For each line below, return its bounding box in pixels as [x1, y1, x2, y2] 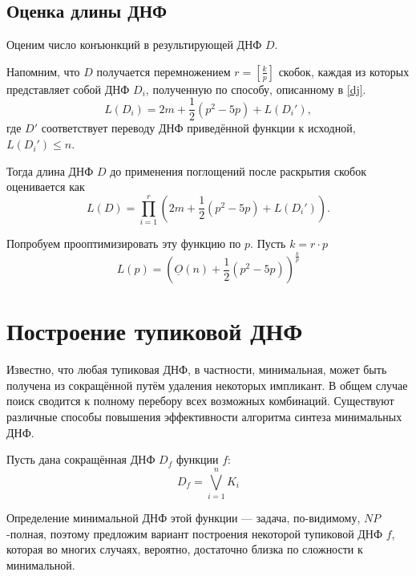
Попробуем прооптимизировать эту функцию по [6, 235, 241, 252]
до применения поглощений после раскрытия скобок [110, 162, 366, 179]
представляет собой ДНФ [6, 80, 130, 97]
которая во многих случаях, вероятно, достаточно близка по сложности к [6, 541, 363, 558]
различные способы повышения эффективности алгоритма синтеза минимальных [6, 408, 402, 425]
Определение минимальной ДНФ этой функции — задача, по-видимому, [6, 509, 361, 525]
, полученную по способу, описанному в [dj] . [145, 80, 366, 97]
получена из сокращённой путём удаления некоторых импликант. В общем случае [6, 376, 408, 393]
